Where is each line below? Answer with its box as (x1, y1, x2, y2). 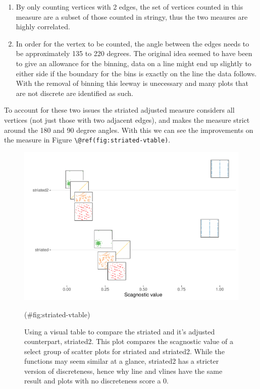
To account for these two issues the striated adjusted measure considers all (4, 105, 235, 115)
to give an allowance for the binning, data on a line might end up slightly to (16, 58, 251, 68)
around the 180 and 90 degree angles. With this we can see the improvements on (4, 124, 253, 135)
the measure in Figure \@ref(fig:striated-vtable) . (4, 134, 171, 145)
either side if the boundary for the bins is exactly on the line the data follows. (16, 68, 257, 78)
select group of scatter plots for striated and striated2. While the (24, 346, 225, 356)
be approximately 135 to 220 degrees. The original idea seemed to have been (16, 48, 252, 59)
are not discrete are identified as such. (16, 87, 133, 98)
